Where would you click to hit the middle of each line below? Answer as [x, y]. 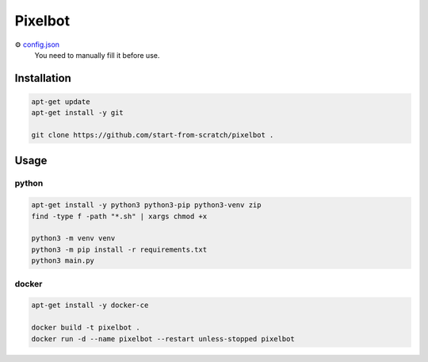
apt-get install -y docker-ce [90, 305]
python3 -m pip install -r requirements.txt [119, 249]
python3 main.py [63, 261]
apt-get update [61, 102]
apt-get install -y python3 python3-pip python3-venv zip [146, 205]
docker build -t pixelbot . [86, 328]
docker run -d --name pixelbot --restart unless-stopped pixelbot [163, 339]
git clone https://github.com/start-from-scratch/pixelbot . [153, 135]
